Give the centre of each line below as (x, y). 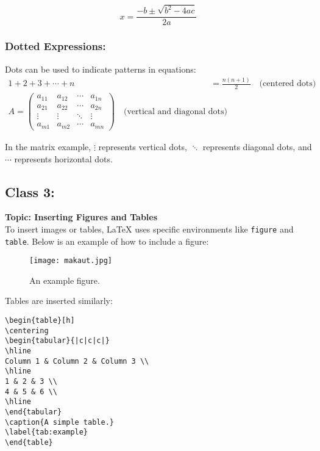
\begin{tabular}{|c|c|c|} (57, 341)
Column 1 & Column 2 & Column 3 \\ (77, 361)
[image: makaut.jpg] (71, 261)
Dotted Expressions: (55, 46)
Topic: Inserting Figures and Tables (81, 217)
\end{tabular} (34, 412)
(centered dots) (288, 84)
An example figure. (65, 280)
